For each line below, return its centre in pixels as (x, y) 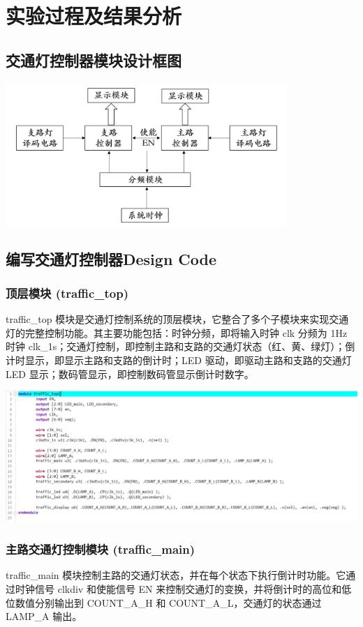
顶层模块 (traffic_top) (67, 293)
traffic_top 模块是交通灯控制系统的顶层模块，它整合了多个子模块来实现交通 (177, 319)
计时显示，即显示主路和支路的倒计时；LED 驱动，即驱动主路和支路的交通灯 (179, 360)
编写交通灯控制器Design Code (111, 258)
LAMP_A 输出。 (44, 616)
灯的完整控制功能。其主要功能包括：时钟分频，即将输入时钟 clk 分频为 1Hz (177, 332)
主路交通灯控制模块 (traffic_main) (101, 549)
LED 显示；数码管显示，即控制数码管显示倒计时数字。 (130, 373)
